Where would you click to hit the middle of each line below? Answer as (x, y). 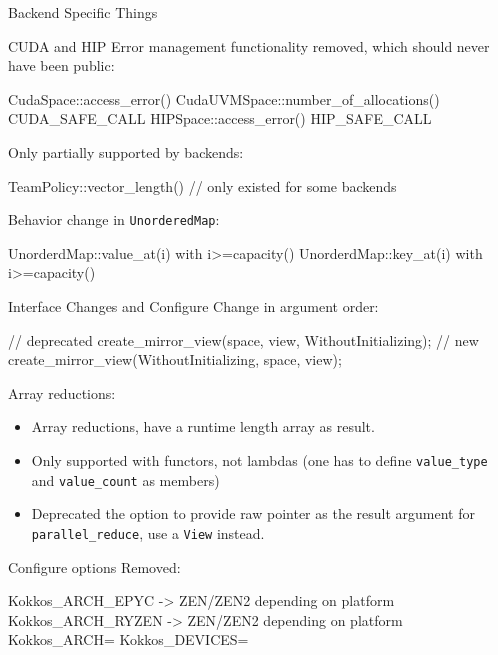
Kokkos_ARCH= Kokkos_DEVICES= (128, 639)
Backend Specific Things (83, 12)
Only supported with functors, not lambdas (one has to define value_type (259, 459)
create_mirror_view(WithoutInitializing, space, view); (175, 359)
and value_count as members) (125, 479)
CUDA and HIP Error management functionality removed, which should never (249, 45)
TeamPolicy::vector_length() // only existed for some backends (202, 185)
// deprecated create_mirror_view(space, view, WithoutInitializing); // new (243, 339)
